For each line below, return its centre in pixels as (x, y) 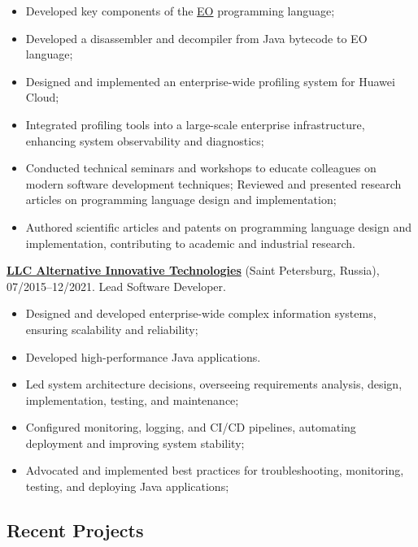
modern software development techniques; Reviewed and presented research (213, 183)
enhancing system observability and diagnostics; (145, 140)
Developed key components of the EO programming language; (180, 11)
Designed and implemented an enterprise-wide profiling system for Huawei (210, 81)
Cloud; (42, 97)
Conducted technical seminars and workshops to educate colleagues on (201, 168)
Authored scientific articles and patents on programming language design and (218, 226)
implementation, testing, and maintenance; (132, 399)
